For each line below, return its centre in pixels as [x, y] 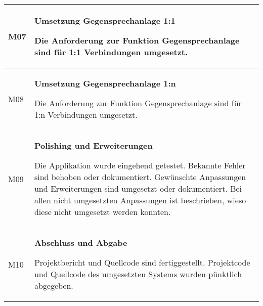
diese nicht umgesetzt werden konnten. [102, 212]
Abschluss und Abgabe [81, 243]
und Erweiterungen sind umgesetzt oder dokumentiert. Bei [138, 188]
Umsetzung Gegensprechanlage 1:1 [105, 20]
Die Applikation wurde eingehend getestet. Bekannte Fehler [140, 165]
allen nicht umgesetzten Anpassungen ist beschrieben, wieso [140, 200]
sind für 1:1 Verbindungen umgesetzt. [111, 52]
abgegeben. [54, 286]
